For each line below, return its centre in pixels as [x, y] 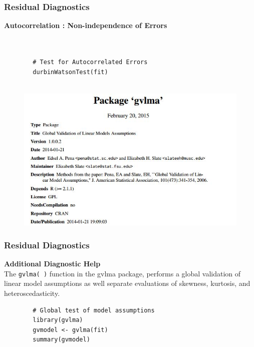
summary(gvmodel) [61, 340]
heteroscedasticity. [32, 293]
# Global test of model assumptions [94, 310]
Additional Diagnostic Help [52, 264]
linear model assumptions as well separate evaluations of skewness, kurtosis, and [127, 283]
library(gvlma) [58, 320]
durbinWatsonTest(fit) [70, 72]
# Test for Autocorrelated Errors [90, 62]
